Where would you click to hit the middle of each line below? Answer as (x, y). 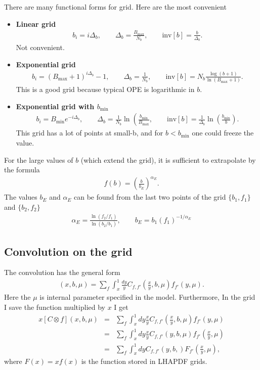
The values (21, 197)
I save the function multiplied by (55, 307)
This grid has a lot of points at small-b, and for (90, 133)
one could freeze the (223, 133)
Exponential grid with (55, 106)
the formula (22, 170)
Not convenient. (40, 47)
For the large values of (39, 159)
